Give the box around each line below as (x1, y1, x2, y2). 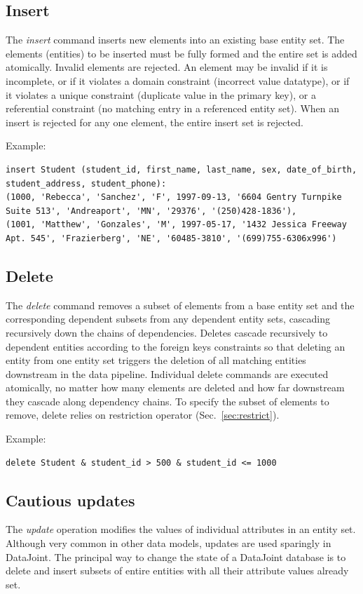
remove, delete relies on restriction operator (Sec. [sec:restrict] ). (6, 407, 280, 422)
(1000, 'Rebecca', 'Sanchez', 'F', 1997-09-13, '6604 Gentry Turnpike (6, 192, 342, 203)
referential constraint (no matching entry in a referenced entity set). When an (6, 101, 339, 116)
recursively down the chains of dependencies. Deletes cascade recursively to (6, 325, 328, 339)
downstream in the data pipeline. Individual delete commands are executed (6, 366, 329, 381)
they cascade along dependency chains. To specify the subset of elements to (6, 393, 329, 408)
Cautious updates (6, 489, 135, 511)
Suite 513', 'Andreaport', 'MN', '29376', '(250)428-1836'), (6, 205, 297, 216)
